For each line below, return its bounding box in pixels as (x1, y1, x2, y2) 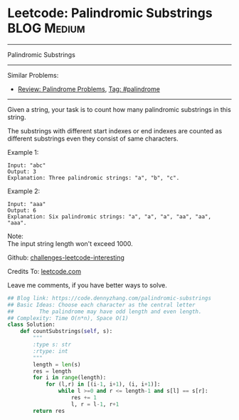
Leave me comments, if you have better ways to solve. (7, 280, 167, 290)
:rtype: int (33, 347, 69, 354)
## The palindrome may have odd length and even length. (7, 308, 202, 315)
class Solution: (7, 321, 55, 329)
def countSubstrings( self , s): (20, 328, 113, 335)
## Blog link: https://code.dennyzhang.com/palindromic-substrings (7, 294, 212, 302)
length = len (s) (33, 361, 81, 368)
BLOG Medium (7, 20, 85, 36)
